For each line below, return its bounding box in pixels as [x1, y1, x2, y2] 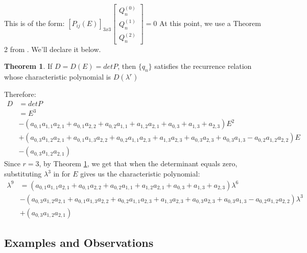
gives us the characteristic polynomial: [80, 168, 200, 179]
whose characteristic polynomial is [4, 71, 111, 82]
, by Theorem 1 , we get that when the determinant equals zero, [39, 158, 238, 169]
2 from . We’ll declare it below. [4, 43, 101, 54]
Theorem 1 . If [4, 61, 53, 71]
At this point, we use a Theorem [159, 17, 261, 28]
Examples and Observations [4, 235, 154, 250]
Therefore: [4, 89, 36, 99]
